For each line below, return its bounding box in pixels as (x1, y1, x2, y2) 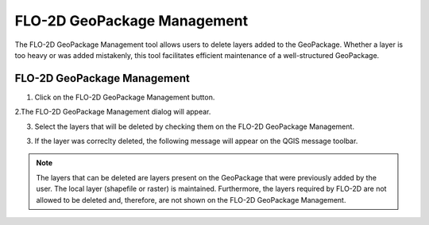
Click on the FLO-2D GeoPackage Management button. (34, 92, 215, 102)
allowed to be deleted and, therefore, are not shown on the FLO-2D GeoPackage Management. (36, 195, 346, 204)
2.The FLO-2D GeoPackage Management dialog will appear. (14, 107, 211, 117)
